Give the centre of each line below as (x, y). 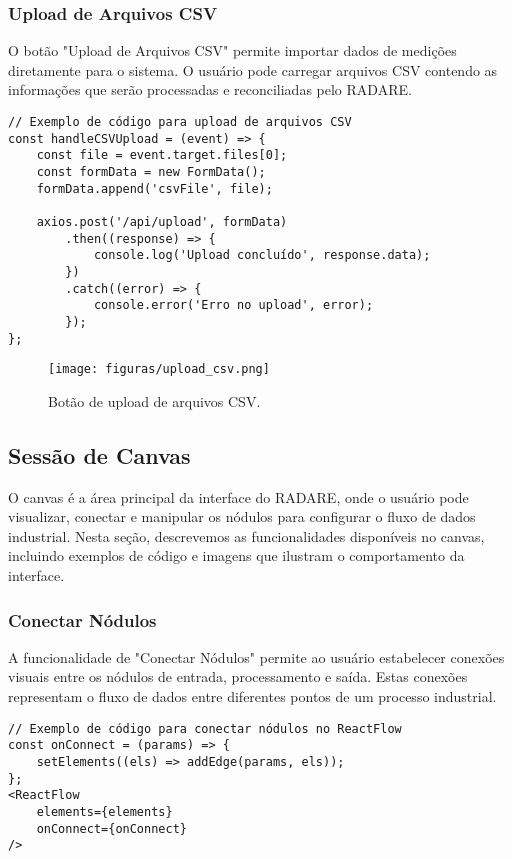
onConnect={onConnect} (111, 828)
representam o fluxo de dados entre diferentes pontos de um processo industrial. (252, 696)
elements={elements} (104, 811)
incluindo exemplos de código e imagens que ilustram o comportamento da (236, 555)
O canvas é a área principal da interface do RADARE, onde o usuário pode (238, 496)
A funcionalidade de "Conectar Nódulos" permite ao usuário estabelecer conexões (256, 656)
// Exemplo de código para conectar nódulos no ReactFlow (205, 728)
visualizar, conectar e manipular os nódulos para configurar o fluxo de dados (242, 516)
